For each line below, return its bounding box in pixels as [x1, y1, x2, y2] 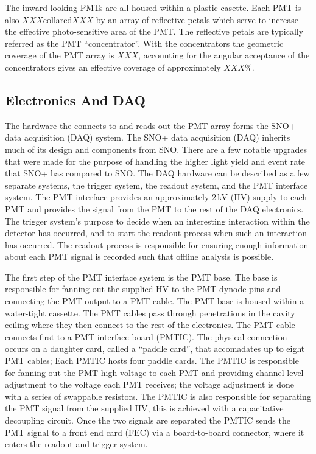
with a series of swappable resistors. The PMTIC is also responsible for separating [5, 389, 311, 402]
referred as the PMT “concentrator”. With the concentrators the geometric [5, 37, 284, 49]
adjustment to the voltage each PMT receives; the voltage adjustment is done [5, 378, 294, 391]
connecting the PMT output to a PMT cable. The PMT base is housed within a [5, 295, 304, 307]
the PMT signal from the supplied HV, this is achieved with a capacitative [5, 402, 284, 414]
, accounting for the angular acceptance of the [138, 49, 310, 61]
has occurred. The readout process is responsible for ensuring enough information [5, 238, 309, 251]
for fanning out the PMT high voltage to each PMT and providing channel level [5, 366, 304, 379]
